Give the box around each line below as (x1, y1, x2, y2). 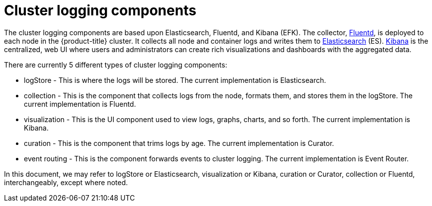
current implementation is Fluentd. (24, 99, 136, 108)
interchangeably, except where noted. (4, 178, 128, 187)
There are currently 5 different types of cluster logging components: (4, 60, 227, 69)
